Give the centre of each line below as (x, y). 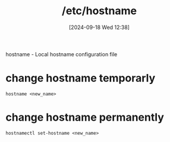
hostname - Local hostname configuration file (62, 54)
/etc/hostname (99, 11)
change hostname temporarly (81, 78)
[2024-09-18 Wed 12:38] (99, 27)
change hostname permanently (85, 117)
